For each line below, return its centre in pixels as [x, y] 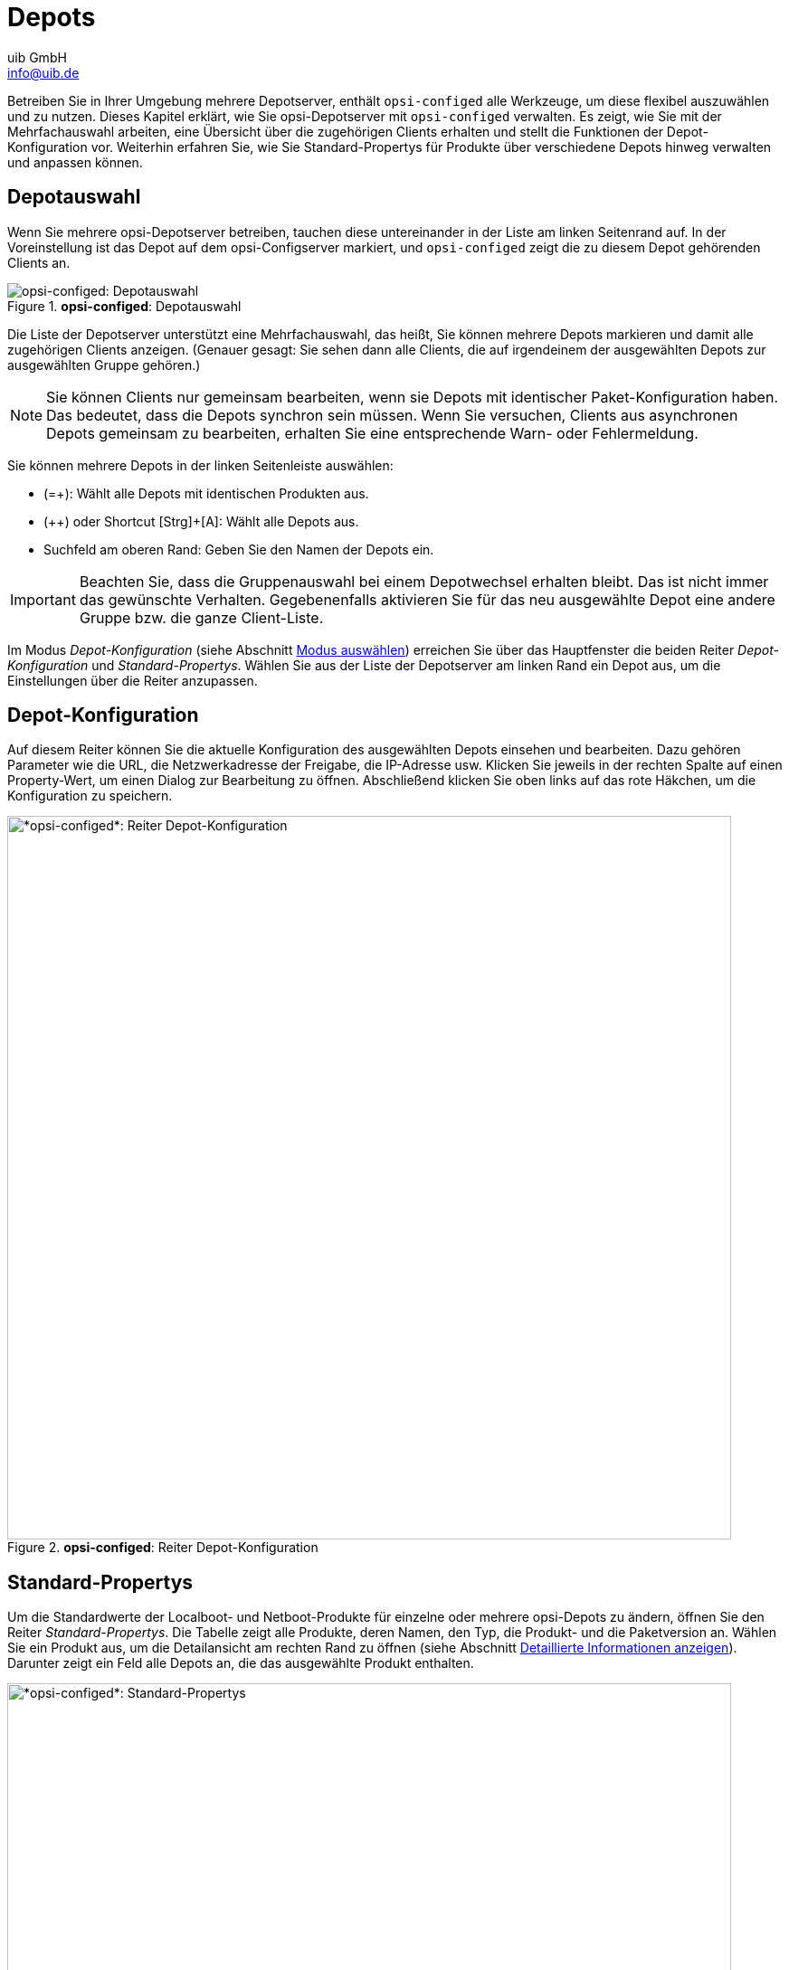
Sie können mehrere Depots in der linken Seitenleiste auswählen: [200, 465]
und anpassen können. [75, 162]
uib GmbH [37, 57]
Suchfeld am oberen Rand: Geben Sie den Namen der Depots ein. [239, 549]
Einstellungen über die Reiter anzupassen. [133, 680]
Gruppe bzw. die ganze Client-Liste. [201, 617]
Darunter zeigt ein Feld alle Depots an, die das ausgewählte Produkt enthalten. [241, 1663]
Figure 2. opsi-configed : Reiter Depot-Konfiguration [163, 1548]
